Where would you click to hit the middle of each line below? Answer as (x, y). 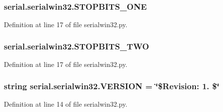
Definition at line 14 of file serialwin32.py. (66, 104)
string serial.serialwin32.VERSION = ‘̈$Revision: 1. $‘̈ (112, 86)
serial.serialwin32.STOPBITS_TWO (77, 46)
